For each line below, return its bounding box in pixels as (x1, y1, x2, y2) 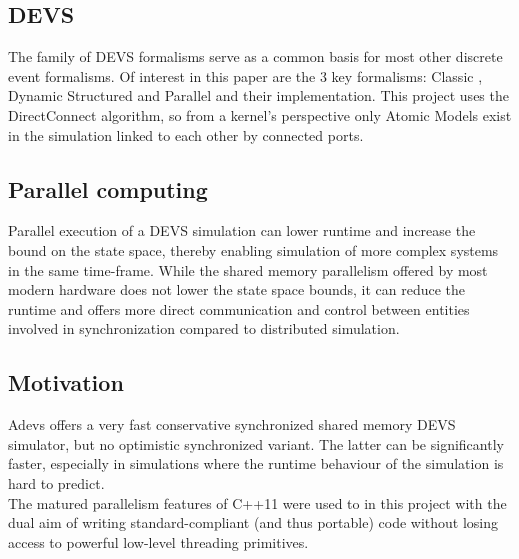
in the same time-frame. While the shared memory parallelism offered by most (8, 259, 488, 280)
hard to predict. (8, 472, 105, 493)
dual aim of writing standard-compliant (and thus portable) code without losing (8, 512, 499, 533)
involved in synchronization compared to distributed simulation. (8, 318, 400, 339)
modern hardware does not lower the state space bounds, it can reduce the (8, 279, 466, 300)
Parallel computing (8, 173, 208, 204)
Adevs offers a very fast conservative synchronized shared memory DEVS (8, 414, 456, 435)
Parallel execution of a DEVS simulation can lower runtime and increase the (8, 220, 476, 241)
